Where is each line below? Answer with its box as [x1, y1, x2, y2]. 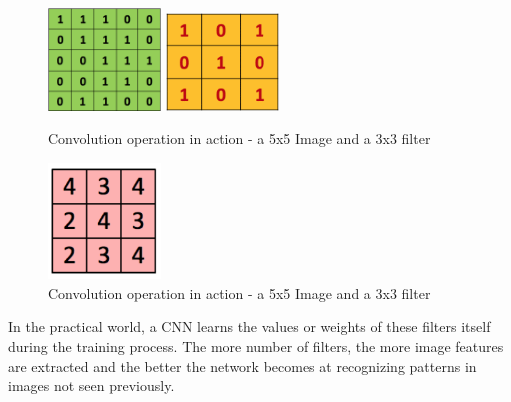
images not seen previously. [8, 375, 175, 396]
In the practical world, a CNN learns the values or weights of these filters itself [8, 316, 491, 337]
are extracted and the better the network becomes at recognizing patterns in [8, 355, 477, 376]
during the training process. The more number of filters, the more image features [8, 335, 504, 356]
